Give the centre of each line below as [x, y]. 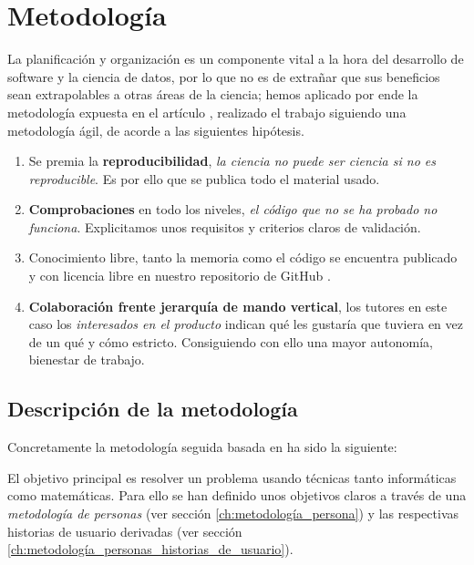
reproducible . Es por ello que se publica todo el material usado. [204, 178]
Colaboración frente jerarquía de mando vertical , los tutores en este [238, 306]
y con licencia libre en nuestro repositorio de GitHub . [180, 276]
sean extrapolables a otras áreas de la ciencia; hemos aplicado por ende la [213, 94]
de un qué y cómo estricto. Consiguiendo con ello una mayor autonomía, [231, 341]
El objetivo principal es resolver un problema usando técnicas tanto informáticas [232, 477]
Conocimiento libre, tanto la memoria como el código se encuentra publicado [243, 257]
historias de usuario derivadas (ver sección [125, 531]
